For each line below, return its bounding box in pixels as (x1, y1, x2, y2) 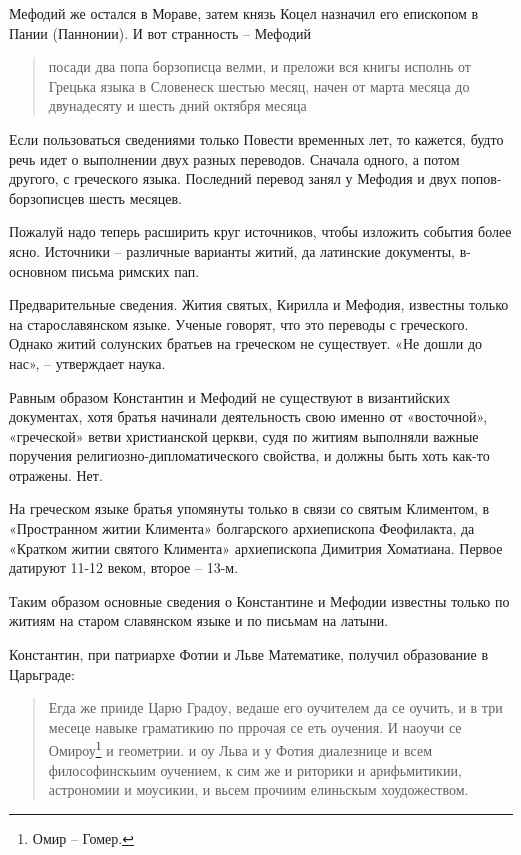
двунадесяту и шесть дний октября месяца (48, 95, 307, 116)
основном (9, 260, 67, 281)
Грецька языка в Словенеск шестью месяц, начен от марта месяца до (48, 75, 470, 96)
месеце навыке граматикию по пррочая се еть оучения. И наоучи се (48, 716, 462, 737)
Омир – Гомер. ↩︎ (32, 827, 134, 848)
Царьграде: (9, 663, 75, 684)
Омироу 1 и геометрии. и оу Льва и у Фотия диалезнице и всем (48, 737, 433, 761)
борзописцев (9, 187, 85, 208)
